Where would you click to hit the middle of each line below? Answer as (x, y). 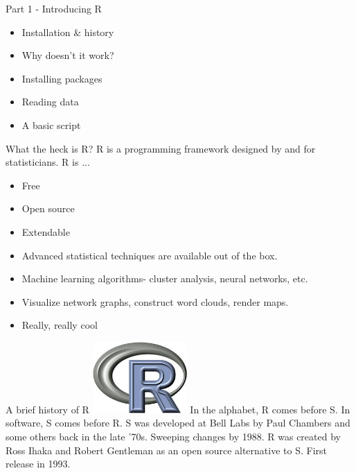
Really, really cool (60, 325)
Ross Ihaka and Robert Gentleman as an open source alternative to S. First (166, 450)
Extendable (46, 231)
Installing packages (62, 78)
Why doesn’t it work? (68, 55)
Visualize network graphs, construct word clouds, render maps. (155, 301)
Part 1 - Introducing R (54, 8)
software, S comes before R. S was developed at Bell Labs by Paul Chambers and (178, 423)
